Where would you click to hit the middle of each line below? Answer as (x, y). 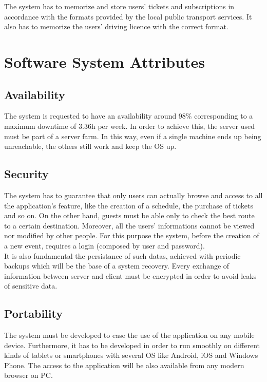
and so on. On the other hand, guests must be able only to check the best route (129, 215)
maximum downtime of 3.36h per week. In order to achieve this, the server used (130, 126)
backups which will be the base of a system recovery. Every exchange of (117, 266)
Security (26, 174)
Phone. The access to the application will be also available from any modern (124, 365)
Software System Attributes (105, 61)
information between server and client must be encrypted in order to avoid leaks (130, 275)
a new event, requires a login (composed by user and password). (104, 245)
